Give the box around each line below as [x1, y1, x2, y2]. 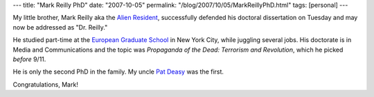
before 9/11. [12, 55, 46, 63]
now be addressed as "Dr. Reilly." [12, 23, 108, 31]
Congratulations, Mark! [12, 80, 79, 89]
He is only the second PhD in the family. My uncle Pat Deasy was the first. [12, 67, 224, 76]
